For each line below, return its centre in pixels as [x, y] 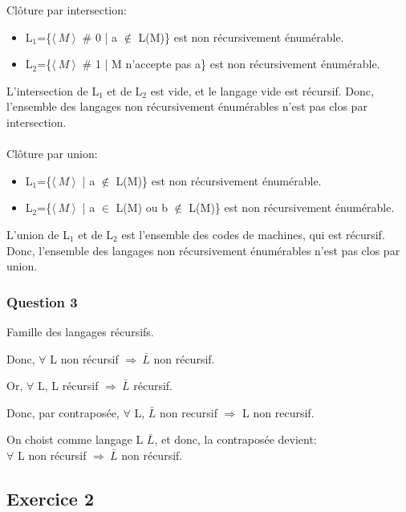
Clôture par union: [52, 154]
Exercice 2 [50, 498]
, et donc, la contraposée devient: [235, 439]
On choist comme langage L [75, 439]
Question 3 [42, 301]
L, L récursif [68, 386]
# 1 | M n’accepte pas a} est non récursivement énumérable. [231, 64]
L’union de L [38, 234]
